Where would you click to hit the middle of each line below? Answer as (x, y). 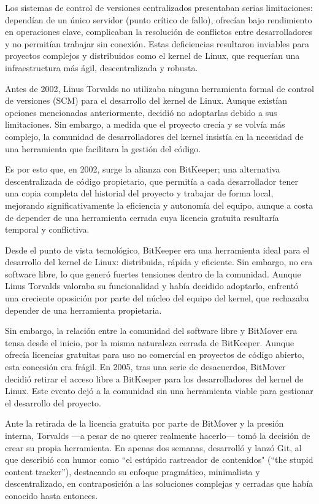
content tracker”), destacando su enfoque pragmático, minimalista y (133, 471)
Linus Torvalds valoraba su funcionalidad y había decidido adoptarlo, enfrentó (152, 286)
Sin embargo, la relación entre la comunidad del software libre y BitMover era (151, 331)
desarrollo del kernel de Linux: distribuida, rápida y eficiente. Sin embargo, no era (159, 262)
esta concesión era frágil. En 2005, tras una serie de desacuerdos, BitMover (145, 367)
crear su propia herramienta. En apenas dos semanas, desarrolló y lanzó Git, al (153, 447)
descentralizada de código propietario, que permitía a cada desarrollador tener (152, 181)
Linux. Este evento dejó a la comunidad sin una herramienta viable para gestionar (159, 391)
